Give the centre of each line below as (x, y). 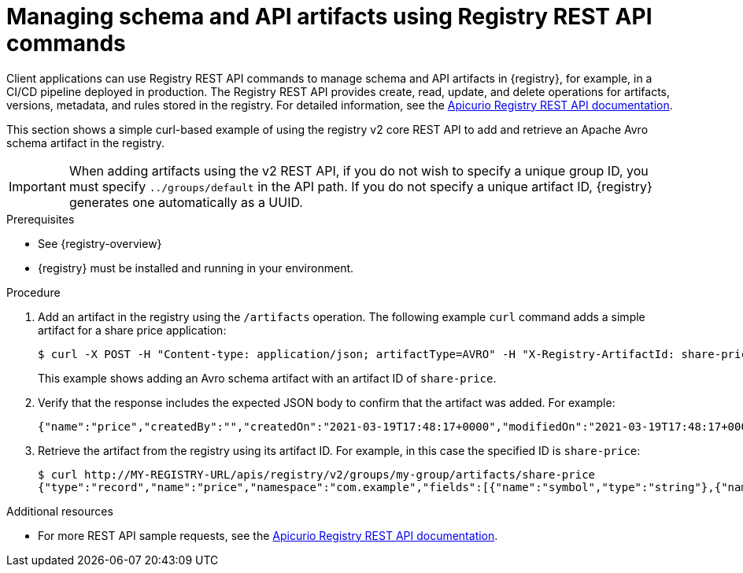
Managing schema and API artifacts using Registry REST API (329, 17)
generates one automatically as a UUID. (186, 202)
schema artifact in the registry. (86, 142)
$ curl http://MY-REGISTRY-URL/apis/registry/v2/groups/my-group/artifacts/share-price (317, 474)
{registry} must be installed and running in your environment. (196, 268)
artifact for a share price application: (132, 330)
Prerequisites (41, 219)
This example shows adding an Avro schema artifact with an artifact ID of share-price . (267, 378)
